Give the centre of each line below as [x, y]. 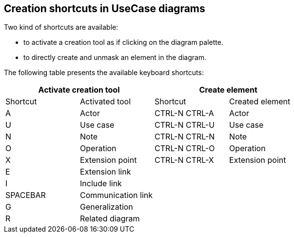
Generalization [107, 207]
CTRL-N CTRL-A [184, 113]
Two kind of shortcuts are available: [61, 27]
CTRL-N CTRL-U [185, 125]
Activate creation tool [79, 90]
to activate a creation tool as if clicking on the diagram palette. [123, 42]
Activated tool [106, 102]
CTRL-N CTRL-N [185, 137]
